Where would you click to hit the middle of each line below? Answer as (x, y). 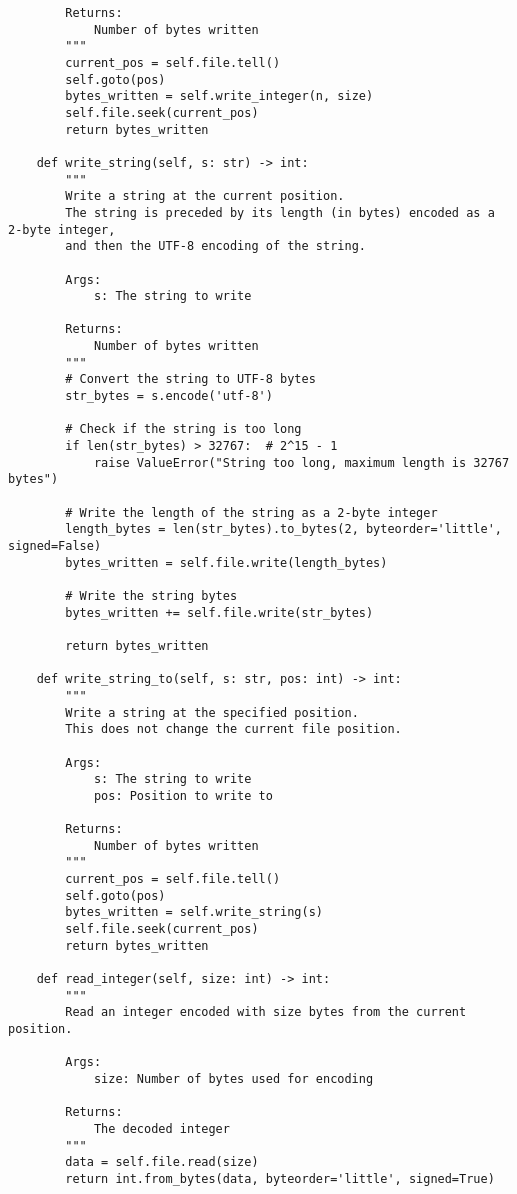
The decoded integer (161, 1128)
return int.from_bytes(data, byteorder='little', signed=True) (280, 1178)
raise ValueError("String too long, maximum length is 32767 (301, 462)
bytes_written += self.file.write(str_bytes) (219, 612)
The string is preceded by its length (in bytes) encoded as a (280, 212)
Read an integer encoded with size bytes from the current (266, 1012)
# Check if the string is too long (183, 429)
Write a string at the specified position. (212, 712)
